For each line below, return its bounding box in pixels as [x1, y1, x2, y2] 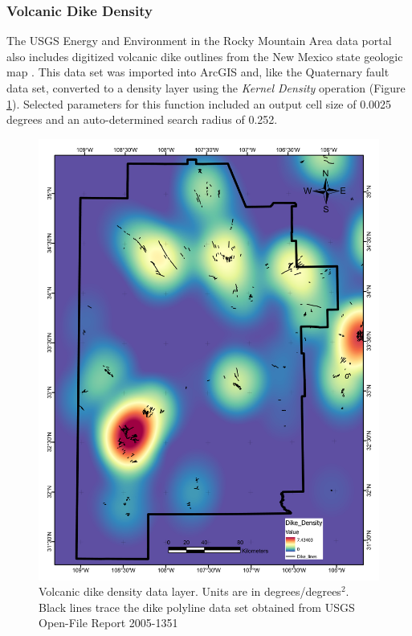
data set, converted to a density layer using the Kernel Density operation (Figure [6, 80, 406, 96]
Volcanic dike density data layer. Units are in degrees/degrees [39, 583, 341, 600]
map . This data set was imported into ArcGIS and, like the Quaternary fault [6, 64, 390, 80]
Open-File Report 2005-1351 [39, 614, 178, 631]
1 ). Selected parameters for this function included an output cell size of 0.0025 [6, 95, 392, 112]
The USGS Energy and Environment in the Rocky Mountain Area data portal [6, 32, 392, 49]
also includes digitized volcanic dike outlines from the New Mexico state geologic [6, 47, 403, 64]
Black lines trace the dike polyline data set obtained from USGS [39, 598, 355, 615]
